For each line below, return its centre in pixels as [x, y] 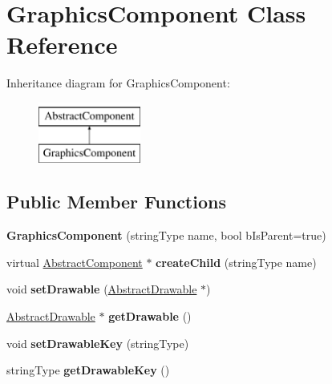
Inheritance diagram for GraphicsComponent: [118, 83]
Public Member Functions [116, 202]
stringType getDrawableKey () [88, 370]
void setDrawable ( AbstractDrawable [102, 289]
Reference [62, 44]
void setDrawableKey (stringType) [98, 343]
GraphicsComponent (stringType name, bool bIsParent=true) [166, 235]
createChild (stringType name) [236, 262]
